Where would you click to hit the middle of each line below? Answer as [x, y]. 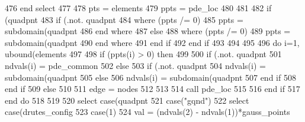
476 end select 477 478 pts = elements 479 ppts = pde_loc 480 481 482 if [138, 8]
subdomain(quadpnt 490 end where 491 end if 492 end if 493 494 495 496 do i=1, [152, 42]
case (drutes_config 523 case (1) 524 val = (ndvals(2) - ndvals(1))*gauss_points [147, 112]
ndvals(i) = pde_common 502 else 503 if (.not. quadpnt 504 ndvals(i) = [135, 65]
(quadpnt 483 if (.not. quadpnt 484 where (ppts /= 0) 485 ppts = [124, 19]
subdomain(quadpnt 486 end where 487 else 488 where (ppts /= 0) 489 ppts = [148, 31]
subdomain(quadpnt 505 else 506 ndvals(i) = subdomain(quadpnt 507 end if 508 [150, 77]
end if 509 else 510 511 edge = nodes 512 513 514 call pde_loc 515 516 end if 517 [152, 89]
